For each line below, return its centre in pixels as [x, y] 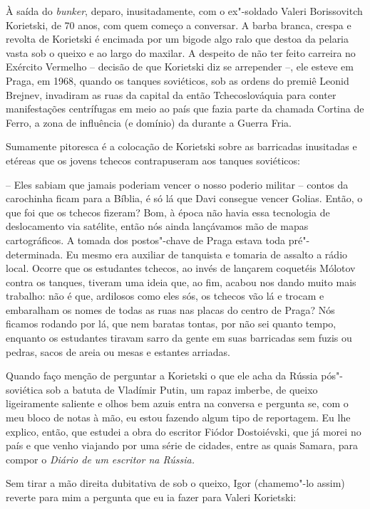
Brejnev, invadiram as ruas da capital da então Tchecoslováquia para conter [171, 94]
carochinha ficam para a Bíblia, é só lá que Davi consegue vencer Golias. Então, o [184, 198]
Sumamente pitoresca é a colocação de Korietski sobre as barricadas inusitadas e [181, 146]
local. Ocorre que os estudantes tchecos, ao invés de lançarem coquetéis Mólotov [181, 268]
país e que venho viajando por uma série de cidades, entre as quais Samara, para [182, 445]
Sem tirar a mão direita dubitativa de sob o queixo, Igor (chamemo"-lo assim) [175, 483]
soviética [25, 389]
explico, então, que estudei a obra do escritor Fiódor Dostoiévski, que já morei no [184, 431]
